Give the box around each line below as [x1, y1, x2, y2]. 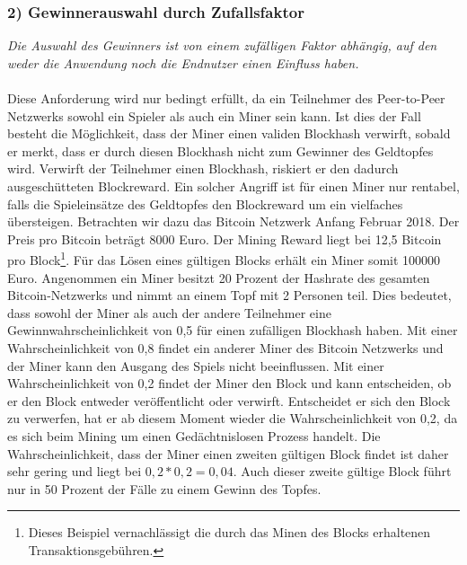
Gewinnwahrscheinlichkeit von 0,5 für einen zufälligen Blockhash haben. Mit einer [7, 321, 458, 340]
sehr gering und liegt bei [7, 462, 142, 481]
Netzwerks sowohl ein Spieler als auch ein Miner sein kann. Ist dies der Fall [7, 106, 421, 125]
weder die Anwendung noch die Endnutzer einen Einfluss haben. [7, 53, 359, 72]
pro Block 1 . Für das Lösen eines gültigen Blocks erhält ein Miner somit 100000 [7, 248, 441, 269]
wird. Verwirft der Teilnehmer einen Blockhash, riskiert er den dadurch [7, 159, 399, 178]
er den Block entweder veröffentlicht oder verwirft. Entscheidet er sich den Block [7, 391, 451, 410]
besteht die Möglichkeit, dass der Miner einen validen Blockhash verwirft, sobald [7, 124, 451, 143]
